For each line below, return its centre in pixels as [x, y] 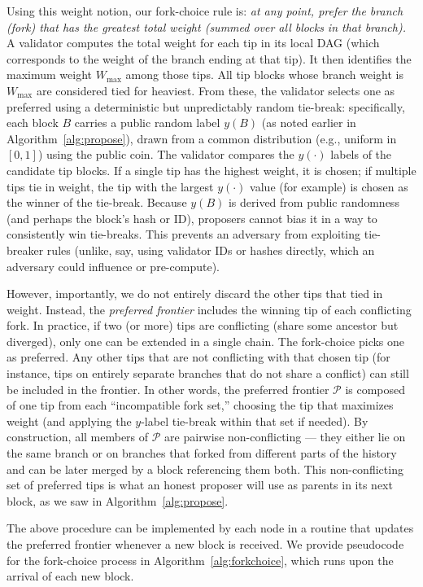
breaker [25, 250]
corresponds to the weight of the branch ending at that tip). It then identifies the [209, 58]
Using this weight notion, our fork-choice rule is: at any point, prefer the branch [205, 11]
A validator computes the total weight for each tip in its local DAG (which [193, 43]
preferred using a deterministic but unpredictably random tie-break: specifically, [206, 106]
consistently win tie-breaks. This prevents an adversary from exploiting [184, 234]
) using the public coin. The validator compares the [166, 154]
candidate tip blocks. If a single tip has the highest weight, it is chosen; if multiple [211, 170]
